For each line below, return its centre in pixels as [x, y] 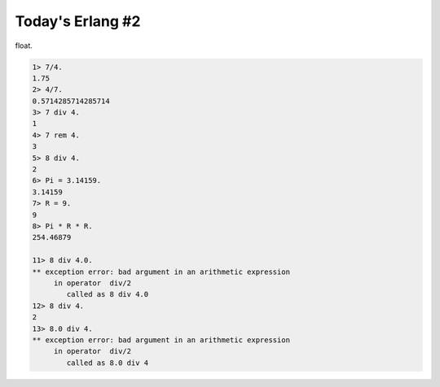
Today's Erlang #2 [78, 21]
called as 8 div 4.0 [108, 294]
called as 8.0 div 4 [108, 363]
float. [24, 46]
